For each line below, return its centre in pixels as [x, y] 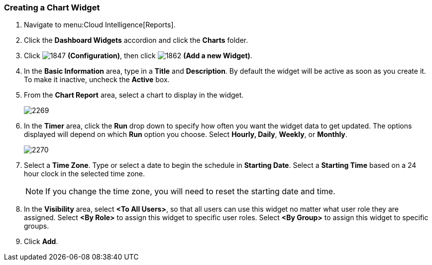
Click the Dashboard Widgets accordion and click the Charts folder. [136, 40]
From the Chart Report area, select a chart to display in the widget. [134, 95]
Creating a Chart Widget [52, 7]
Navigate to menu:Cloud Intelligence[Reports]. [100, 25]
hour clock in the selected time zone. [85, 174]
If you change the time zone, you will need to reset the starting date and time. [190, 192]
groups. [37, 226]
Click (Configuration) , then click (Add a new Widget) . [138, 56]
